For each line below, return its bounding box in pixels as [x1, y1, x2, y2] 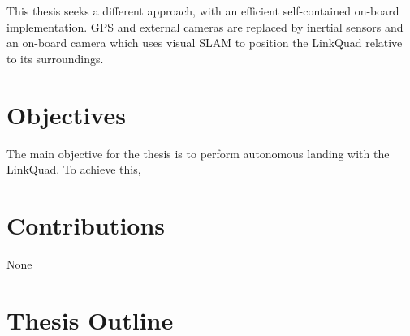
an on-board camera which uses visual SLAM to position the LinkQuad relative [6, 34, 403, 51]
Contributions [6, 208, 166, 241]
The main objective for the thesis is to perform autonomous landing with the [6, 144, 390, 162]
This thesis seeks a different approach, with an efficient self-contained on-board [6, 2, 399, 19]
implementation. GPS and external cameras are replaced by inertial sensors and [6, 18, 404, 35]
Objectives [6, 97, 126, 131]
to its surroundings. [6, 50, 104, 67]
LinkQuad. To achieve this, [6, 161, 141, 178]
